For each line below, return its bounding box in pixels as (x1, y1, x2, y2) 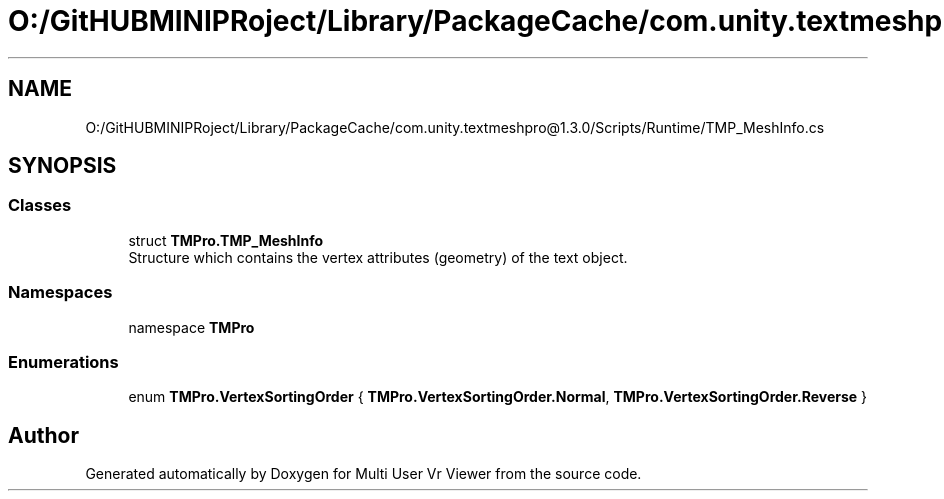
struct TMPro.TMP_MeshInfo (128, 231, 324, 249)
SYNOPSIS (8, 153, 117, 179)
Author (8, 422, 79, 448)
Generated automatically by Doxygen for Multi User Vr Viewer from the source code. (85, 465, 642, 483)
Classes (8, 195, 72, 216)
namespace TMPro (128, 318, 255, 336)
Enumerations (8, 351, 119, 372)
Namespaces (8, 282, 113, 303)
